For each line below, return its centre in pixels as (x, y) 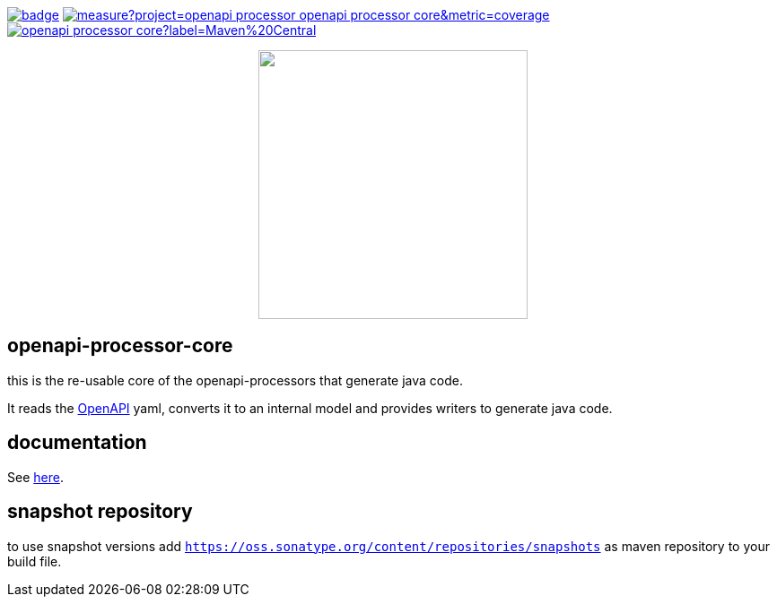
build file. (35, 561)
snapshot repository (100, 512)
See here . (35, 477)
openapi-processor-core (120, 346)
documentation (77, 443)
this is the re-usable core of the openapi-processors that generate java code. (235, 380)
